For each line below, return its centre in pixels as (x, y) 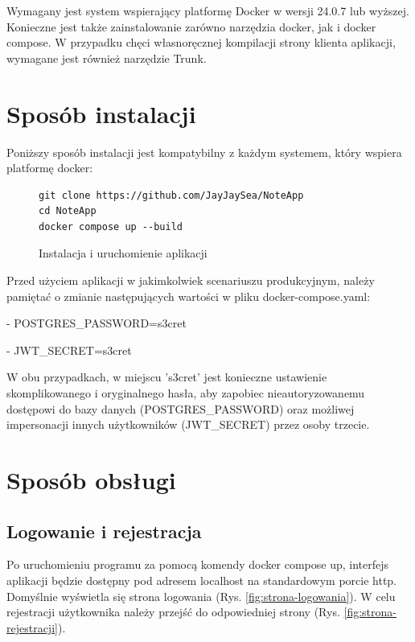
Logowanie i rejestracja (104, 531)
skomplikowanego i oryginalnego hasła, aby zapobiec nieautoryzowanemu (186, 393)
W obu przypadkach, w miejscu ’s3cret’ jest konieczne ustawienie (167, 377)
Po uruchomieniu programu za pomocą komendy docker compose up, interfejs (197, 564)
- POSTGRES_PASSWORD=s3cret (97, 323)
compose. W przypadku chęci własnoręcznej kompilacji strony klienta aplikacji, (201, 42)
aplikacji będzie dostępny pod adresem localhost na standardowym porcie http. (202, 580)
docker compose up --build (111, 226)
